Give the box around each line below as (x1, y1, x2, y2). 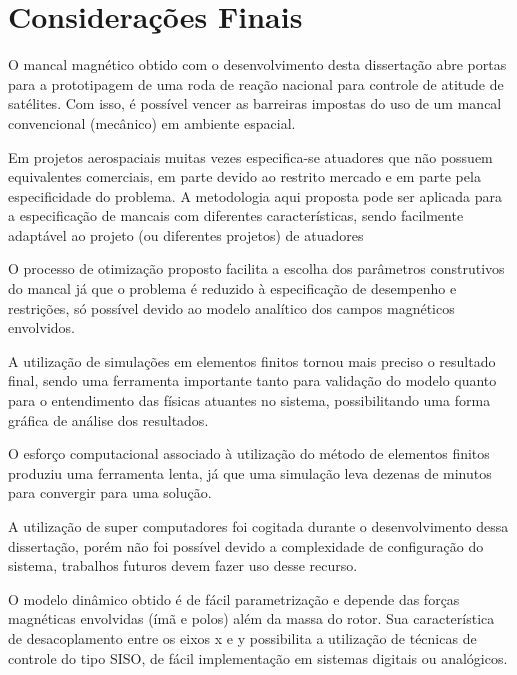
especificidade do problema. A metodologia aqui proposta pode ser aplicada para (8, 185, 502, 206)
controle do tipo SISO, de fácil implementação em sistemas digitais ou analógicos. (8, 647, 508, 668)
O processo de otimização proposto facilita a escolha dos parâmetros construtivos (8, 258, 505, 279)
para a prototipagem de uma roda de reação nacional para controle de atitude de (8, 73, 504, 94)
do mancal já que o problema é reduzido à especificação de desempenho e (8, 278, 457, 299)
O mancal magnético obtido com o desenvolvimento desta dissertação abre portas (8, 54, 507, 75)
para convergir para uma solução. (8, 482, 212, 503)
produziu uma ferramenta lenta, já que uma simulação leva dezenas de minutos (8, 462, 492, 483)
